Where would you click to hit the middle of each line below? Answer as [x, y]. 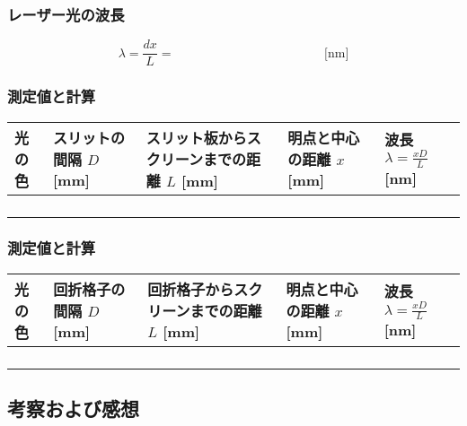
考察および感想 [73, 409]
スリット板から [196, 137]
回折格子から [191, 290]
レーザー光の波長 [66, 14]
